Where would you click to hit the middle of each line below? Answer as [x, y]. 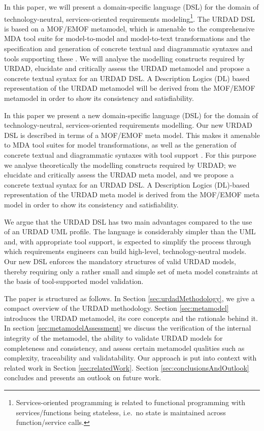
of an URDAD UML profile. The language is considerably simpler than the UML [130, 231]
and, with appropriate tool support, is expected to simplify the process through [128, 241]
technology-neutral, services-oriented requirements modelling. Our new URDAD [128, 125]
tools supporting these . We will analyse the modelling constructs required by [124, 58]
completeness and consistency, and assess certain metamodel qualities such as [124, 348]
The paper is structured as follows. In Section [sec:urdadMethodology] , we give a [129, 298]
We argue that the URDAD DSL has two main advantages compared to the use [128, 221]
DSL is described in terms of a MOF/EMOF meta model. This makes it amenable [132, 135]
